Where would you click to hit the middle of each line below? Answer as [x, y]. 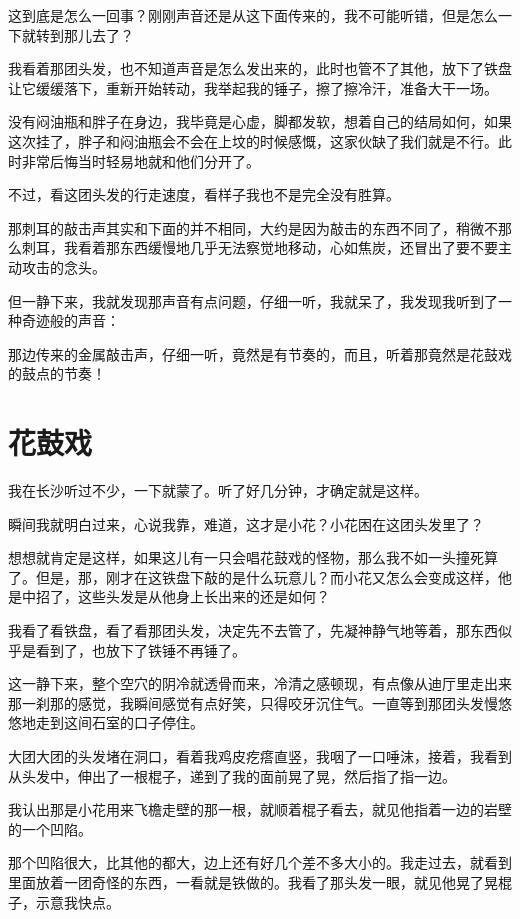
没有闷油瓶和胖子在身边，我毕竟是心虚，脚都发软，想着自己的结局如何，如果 [260, 121]
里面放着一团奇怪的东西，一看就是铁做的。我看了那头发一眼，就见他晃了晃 [253, 881]
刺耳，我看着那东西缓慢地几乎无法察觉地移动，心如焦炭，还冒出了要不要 [259, 247]
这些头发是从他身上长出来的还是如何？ [203, 596]
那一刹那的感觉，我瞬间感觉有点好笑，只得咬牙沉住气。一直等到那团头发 [246, 702]
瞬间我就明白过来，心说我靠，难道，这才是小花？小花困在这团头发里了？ [246, 523]
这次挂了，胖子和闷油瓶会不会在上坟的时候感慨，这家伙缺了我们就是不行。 [253, 140]
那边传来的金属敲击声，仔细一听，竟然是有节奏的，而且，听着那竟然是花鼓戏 [260, 353]
